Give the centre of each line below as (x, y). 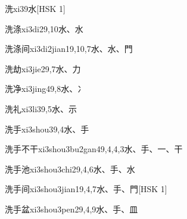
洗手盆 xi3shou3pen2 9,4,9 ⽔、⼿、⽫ (71, 209)
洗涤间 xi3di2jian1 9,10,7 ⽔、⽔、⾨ (69, 49)
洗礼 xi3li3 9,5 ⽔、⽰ (41, 108)
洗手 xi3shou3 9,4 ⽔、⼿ (47, 129)
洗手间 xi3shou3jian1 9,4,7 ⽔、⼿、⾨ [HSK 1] (86, 189)
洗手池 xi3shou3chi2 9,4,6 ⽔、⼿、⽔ (70, 169)
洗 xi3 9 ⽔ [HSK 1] (35, 8)
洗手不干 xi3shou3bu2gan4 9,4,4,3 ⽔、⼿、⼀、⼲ (94, 149)
